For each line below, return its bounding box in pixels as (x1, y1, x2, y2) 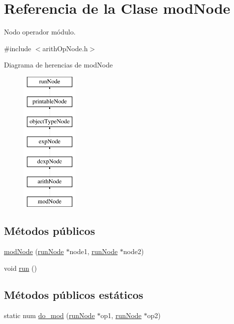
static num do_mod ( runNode (4, 310, 95, 320)
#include (4, 43, 31, 53)
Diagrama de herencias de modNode (4, 60, 113, 70)
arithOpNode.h (42, 43, 88, 53)
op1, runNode (100, 310, 142, 320)
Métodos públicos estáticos (4, 287, 144, 302)
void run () (4, 262, 37, 273)
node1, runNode (69, 246, 118, 257)
